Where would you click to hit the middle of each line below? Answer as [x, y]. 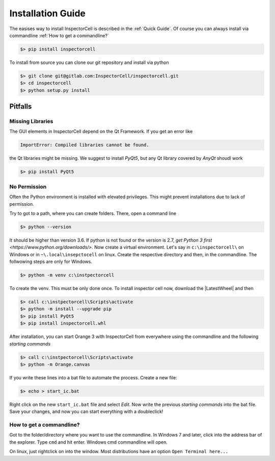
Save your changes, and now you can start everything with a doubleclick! [86, 411]
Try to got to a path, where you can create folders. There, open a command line [93, 213]
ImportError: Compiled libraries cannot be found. [85, 145]
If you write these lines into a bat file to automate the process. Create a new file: [93, 377]
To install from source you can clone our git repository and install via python [89, 62]
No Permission [28, 186]
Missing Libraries [31, 122]
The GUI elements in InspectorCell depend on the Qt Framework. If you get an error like [101, 131]
